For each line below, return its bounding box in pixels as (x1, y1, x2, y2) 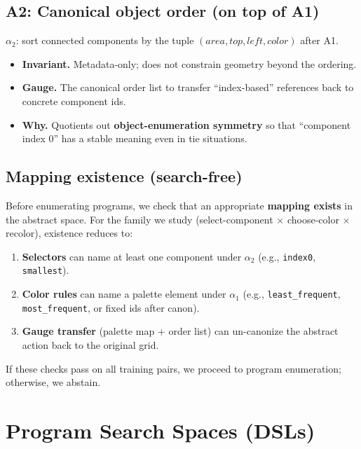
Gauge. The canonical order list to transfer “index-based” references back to (22, 80, 354, 95)
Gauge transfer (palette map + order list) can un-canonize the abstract (22, 324, 339, 338)
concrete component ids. (22, 93, 126, 108)
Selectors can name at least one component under (22, 249, 242, 263)
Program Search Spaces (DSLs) (6, 415, 315, 444)
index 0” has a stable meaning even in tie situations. (22, 131, 247, 146)
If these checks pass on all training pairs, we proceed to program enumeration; (6, 361, 341, 375)
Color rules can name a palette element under (22, 286, 226, 301)
